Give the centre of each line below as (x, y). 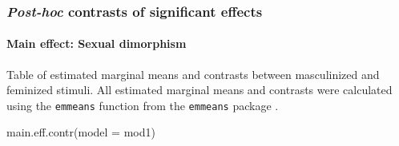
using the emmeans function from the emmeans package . (143, 105)
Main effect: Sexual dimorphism (97, 43)
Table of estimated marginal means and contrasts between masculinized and (193, 74)
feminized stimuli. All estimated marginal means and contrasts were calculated (199, 90)
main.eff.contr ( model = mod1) (81, 132)
